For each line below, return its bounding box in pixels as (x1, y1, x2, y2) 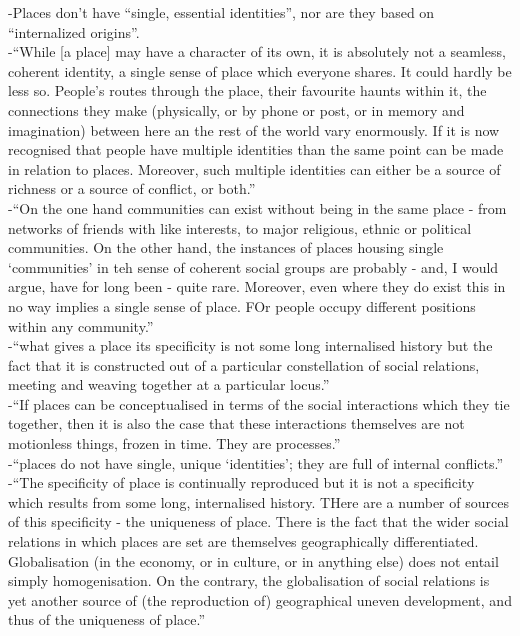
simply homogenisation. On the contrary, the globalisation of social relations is (8, 570, 490, 591)
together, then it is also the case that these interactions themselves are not (8, 413, 465, 434)
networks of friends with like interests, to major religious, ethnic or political (8, 217, 472, 238)
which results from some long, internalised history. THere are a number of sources (8, 491, 509, 512)
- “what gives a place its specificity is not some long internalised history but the (8, 335, 493, 356)
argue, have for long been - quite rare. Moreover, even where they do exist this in (8, 276, 506, 297)
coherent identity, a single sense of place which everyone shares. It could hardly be (8, 60, 512, 81)
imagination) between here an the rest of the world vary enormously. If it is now (8, 119, 500, 140)
